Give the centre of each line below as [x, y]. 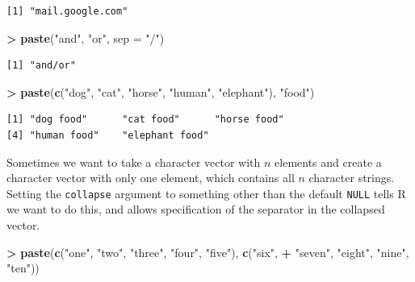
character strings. [352, 178]
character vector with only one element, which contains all [151, 178]
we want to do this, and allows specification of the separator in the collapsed [196, 209]
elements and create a [328, 162]
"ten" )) [23, 268]
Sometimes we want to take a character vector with [134, 162]
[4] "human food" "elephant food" [108, 135]
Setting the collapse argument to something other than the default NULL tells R [206, 193]
